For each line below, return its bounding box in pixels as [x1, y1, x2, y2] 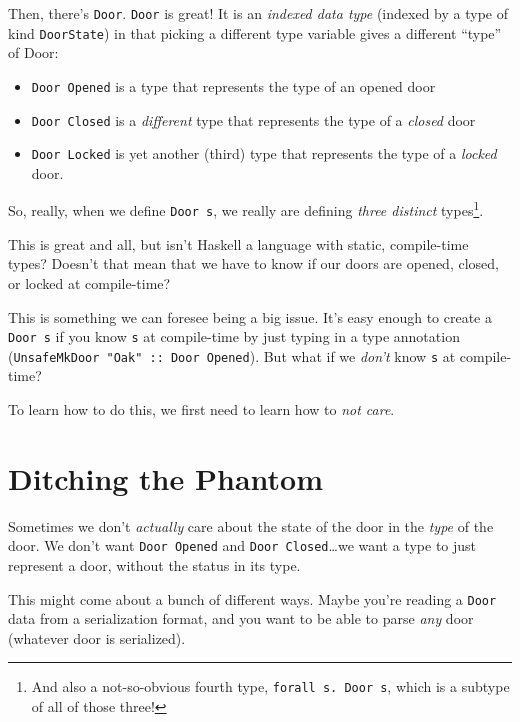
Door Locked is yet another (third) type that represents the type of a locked [31, 143, 497, 164]
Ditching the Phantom [8, 457, 323, 498]
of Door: [8, 42, 59, 63]
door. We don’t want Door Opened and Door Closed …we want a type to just [8, 535, 477, 556]
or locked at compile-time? [8, 272, 171, 293]
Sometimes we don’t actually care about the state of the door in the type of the [8, 515, 494, 536]
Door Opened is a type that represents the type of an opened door [31, 75, 436, 96]
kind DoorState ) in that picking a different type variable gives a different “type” [8, 22, 502, 43]
